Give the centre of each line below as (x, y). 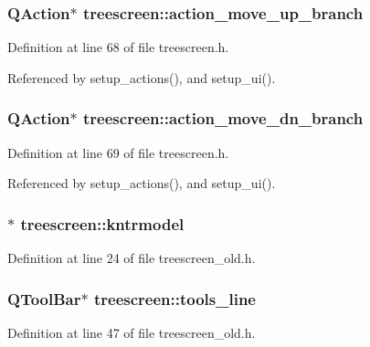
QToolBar (44, 298)
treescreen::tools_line (174, 298)
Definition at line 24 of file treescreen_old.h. (132, 258)
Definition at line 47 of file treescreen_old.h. (132, 332)
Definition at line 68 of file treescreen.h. (118, 47)
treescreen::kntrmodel (102, 223)
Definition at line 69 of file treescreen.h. (118, 152)
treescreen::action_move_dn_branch (223, 118)
